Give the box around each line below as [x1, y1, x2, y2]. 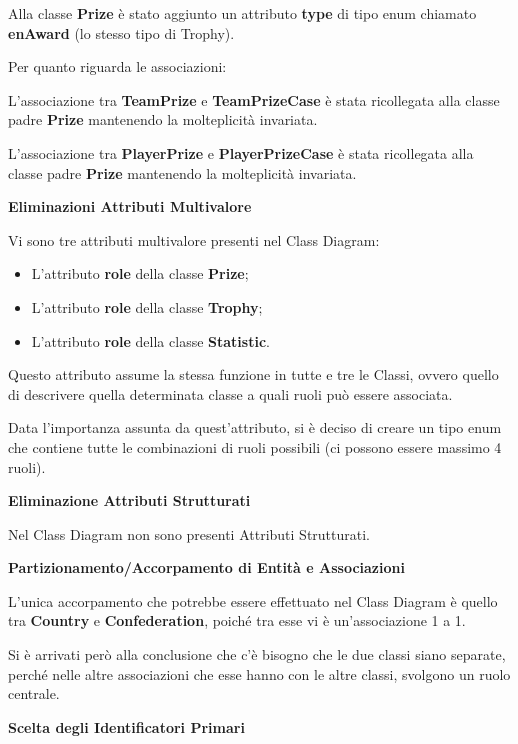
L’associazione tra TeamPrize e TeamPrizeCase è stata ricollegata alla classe [8, 89, 500, 110]
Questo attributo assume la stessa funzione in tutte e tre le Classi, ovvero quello [8, 364, 499, 385]
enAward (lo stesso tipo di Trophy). [8, 22, 235, 43]
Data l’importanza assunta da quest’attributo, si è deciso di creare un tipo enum [8, 417, 502, 438]
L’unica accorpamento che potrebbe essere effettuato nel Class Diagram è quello [8, 590, 498, 611]
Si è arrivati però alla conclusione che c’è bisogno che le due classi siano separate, [8, 644, 506, 665]
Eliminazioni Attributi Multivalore [8, 196, 252, 217]
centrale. [8, 683, 60, 704]
